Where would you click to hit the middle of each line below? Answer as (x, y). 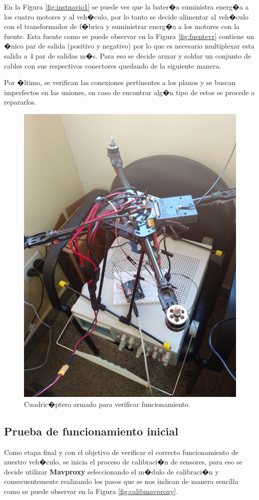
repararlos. (20, 102)
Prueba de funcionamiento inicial (91, 431)
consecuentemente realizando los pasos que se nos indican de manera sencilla (121, 481)
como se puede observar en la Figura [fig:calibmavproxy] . (91, 491)
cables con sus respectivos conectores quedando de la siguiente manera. (113, 65)
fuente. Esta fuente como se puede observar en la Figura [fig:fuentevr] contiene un (129, 36)
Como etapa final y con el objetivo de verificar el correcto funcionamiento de (121, 452)
